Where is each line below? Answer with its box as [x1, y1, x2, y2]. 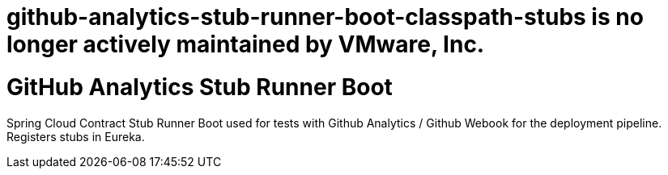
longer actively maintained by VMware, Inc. [6, 31, 485, 58]
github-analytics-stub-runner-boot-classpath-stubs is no [6, 3, 644, 31]
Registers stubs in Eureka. [6, 129, 145, 144]
